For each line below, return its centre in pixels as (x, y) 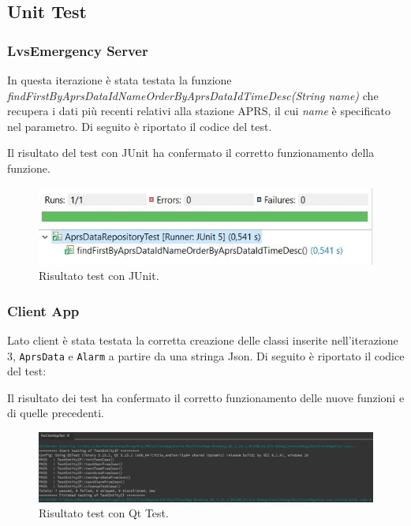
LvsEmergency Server (78, 50)
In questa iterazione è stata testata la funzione (120, 80)
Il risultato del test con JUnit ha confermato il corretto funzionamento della (191, 153)
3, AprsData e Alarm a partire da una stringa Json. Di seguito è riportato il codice (206, 355)
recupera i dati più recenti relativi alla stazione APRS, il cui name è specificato (199, 111)
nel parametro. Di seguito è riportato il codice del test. (140, 126)
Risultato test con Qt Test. (104, 513)
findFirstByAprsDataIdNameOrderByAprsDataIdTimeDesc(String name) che (193, 95)
